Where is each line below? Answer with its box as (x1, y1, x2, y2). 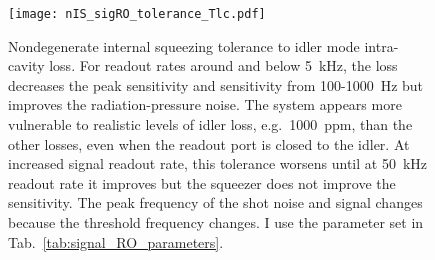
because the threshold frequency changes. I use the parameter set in (8, 212, 424, 232)
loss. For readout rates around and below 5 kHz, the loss (49, 55, 398, 76)
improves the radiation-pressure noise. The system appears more (8, 94, 402, 115)
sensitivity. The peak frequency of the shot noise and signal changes (8, 192, 423, 213)
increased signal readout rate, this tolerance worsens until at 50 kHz (8, 153, 428, 174)
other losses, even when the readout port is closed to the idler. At (8, 133, 410, 154)
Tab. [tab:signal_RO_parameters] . (8, 231, 224, 252)
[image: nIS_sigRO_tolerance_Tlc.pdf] (8, 7, 266, 21)
